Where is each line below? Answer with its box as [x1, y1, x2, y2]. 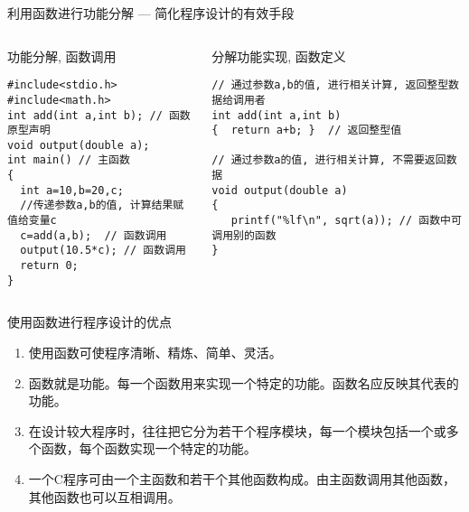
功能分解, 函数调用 [7, 46, 117, 65]
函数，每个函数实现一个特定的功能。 [41, 439, 257, 458]
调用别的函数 [211, 228, 277, 242]
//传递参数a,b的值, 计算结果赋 [20, 199, 184, 212]
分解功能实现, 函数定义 [211, 46, 346, 65]
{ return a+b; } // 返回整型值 [211, 124, 402, 137]
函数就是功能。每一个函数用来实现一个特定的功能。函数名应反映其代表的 [28, 373, 459, 392]
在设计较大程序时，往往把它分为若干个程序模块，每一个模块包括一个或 [28, 421, 446, 440]
